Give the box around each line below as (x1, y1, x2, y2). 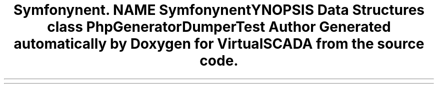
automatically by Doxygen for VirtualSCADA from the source (13, 35, 424, 52)
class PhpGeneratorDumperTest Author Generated (47, 18, 391, 35)
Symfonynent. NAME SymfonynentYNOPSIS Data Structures (13, 1, 425, 18)
